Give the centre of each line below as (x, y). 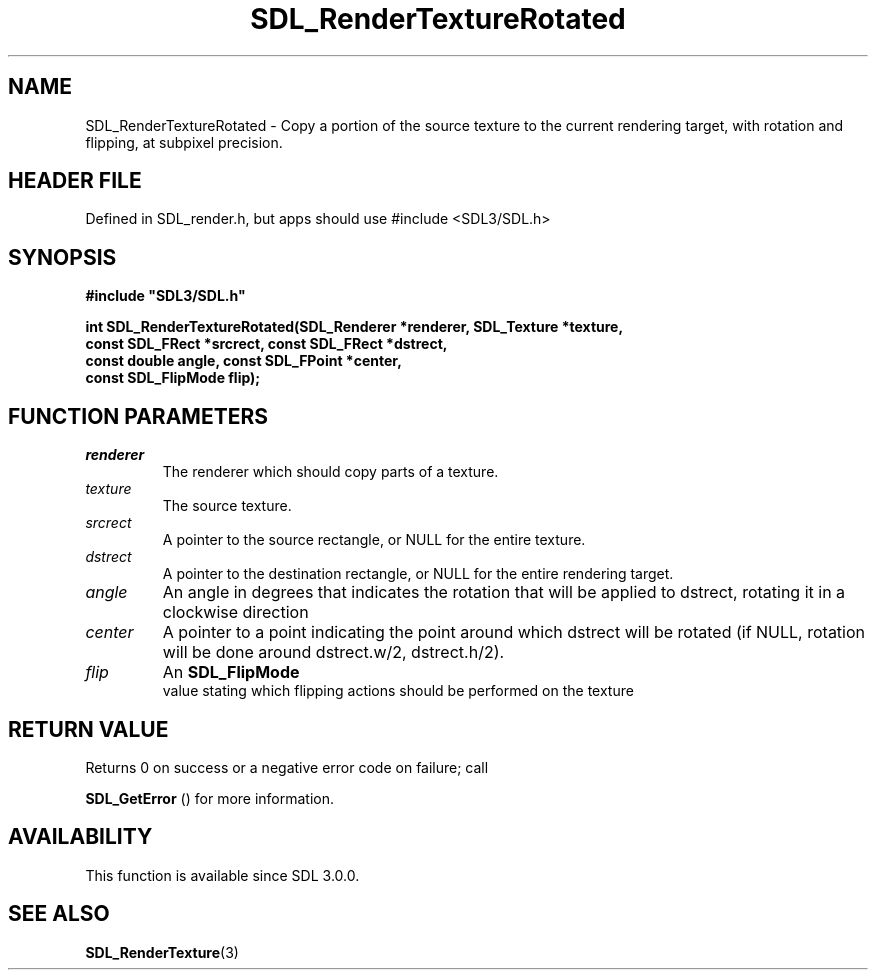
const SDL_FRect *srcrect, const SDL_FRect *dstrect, (266, 344)
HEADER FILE (75, 181)
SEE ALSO (59, 914)
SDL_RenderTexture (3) (162, 952)
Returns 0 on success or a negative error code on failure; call (287, 767)
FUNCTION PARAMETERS (138, 416)
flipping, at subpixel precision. (184, 142)
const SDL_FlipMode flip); (173, 378)
